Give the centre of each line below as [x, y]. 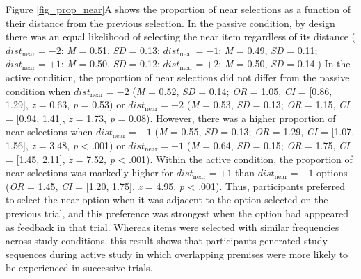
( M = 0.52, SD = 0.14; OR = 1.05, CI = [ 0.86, [232, 91]
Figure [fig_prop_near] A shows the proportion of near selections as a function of [178, 9]
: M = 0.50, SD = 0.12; [110, 64]
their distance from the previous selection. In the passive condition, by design [170, 23]
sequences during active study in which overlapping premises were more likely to [177, 254]
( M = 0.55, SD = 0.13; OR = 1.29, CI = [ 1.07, [255, 132]
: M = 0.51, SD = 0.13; [110, 50]
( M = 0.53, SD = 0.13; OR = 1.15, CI [268, 104]
